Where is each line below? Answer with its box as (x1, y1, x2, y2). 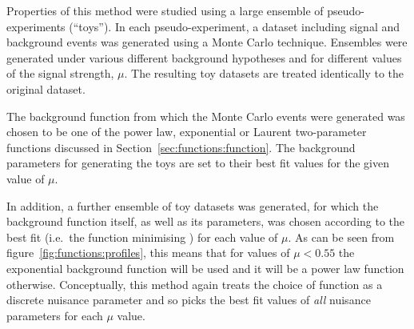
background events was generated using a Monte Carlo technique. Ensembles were (6, 34, 408, 50)
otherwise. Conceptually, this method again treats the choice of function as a (6, 275, 383, 292)
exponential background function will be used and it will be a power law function (6, 259, 404, 276)
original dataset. (6, 80, 86, 97)
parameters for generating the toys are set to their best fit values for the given (6, 154, 389, 171)
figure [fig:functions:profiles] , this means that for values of (6, 244, 290, 261)
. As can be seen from (288, 228, 395, 245)
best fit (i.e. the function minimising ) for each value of (6, 228, 278, 245)
